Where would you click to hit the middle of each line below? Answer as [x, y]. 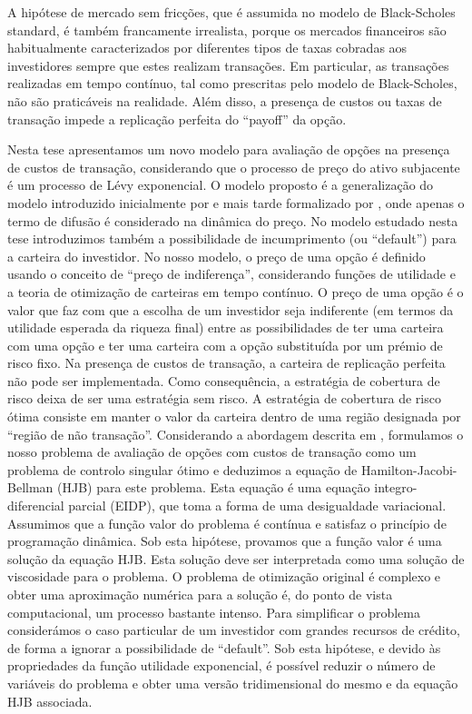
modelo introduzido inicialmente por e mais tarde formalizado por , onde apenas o [236, 202]
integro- [396, 487]
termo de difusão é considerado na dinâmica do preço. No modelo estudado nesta [233, 220]
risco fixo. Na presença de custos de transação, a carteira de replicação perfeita [226, 363]
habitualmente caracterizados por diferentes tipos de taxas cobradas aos [207, 48]
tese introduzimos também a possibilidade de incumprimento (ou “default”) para [232, 238]
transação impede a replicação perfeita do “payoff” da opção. [177, 119]
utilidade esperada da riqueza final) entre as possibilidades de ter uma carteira [226, 327]
